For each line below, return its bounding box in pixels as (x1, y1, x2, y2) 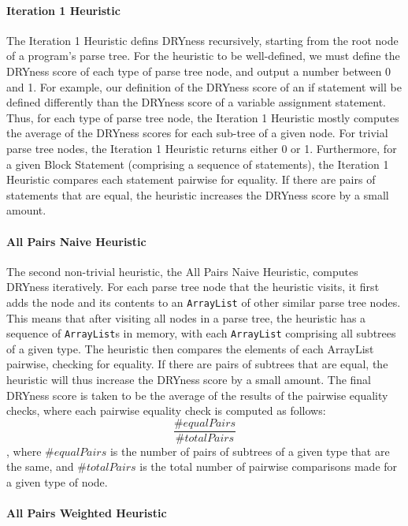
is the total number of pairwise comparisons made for (139, 458, 398, 475)
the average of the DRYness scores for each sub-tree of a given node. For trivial (6, 125, 388, 141)
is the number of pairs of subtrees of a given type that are (109, 442, 390, 459)
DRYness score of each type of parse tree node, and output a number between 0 (6, 62, 391, 79)
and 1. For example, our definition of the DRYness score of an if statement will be (6, 78, 402, 95)
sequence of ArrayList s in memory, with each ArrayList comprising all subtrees (6, 325, 396, 341)
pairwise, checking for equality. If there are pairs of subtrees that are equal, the (6, 356, 388, 372)
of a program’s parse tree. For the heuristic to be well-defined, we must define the (6, 47, 400, 64)
